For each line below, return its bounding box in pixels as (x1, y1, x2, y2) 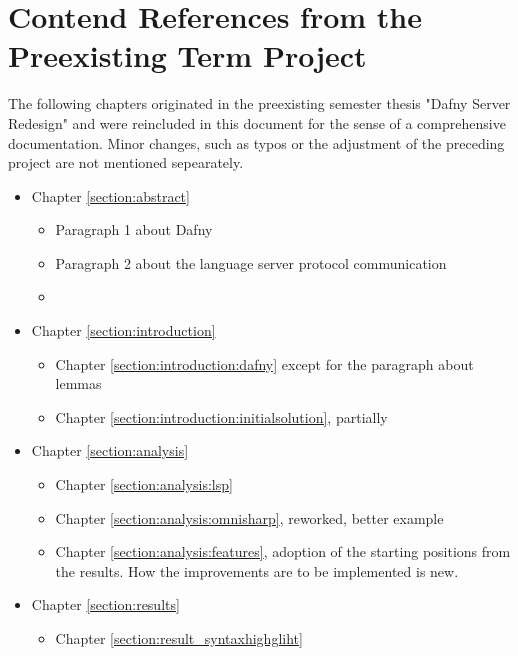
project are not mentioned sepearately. (8, 152, 244, 173)
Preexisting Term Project (8, 35, 367, 76)
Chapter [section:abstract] (31, 185, 190, 206)
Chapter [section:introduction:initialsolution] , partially (55, 406, 388, 427)
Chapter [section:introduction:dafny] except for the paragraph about (55, 353, 474, 374)
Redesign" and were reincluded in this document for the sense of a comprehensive (8, 112, 506, 133)
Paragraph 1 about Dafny (55, 219, 213, 240)
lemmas (55, 373, 102, 394)
